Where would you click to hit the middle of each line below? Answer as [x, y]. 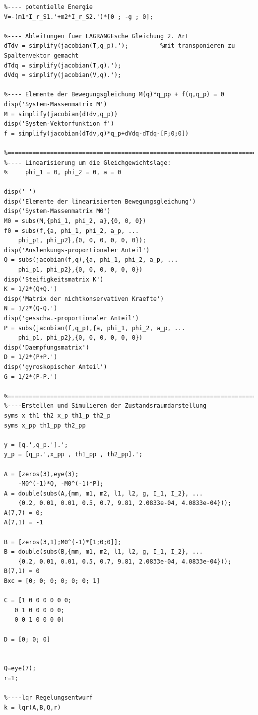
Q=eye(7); [20, 669]
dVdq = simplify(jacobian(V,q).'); [63, 75]
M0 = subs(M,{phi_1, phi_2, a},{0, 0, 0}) [75, 221]
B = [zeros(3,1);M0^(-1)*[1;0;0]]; [63, 542]
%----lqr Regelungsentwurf [48, 698]
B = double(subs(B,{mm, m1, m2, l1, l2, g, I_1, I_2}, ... [103, 552]
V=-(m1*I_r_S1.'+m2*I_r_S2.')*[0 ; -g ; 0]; [79, 17]
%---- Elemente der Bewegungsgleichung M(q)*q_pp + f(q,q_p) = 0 [114, 95]
